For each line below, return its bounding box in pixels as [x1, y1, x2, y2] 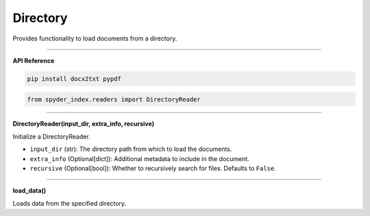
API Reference [12, 56, 55, 64]
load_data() [12, 187, 47, 195]
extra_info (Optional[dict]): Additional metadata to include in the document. [29, 154, 249, 163]
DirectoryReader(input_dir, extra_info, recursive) [12, 120, 154, 128]
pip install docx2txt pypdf [27, 75, 121, 82]
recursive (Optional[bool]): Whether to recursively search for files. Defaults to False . [29, 165, 277, 173]
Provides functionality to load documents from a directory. [12, 34, 177, 43]
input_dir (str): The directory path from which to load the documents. [29, 145, 232, 154]
